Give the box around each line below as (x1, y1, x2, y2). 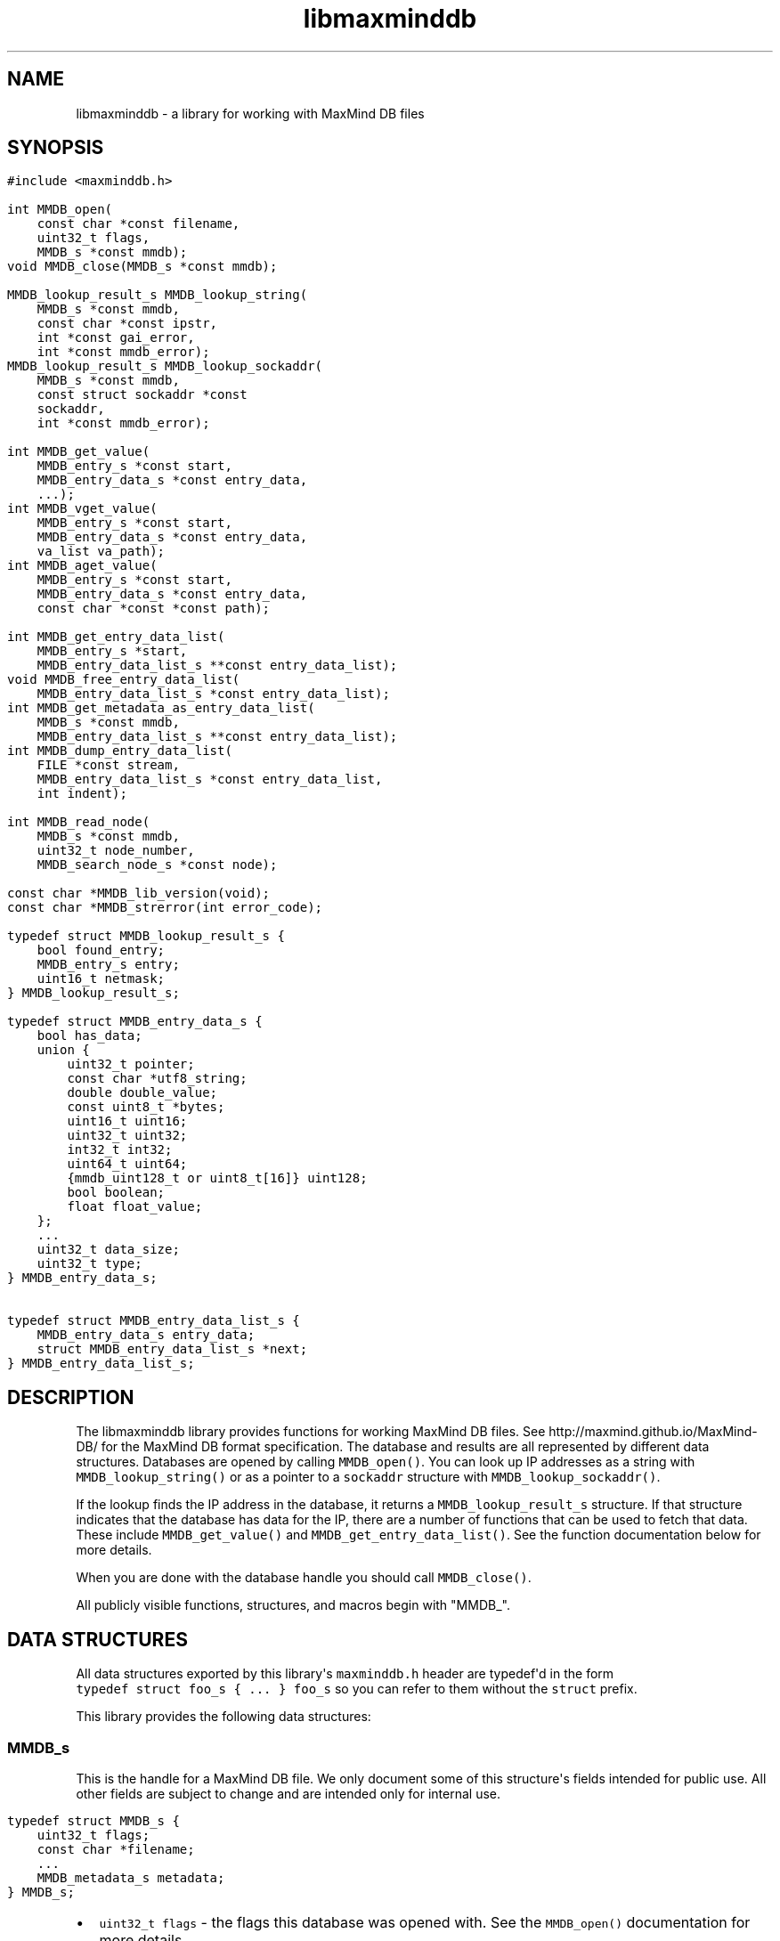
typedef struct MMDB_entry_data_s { (7, 1014, 263, 1029)
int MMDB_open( (7, 202, 113, 217)
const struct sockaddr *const (37, 387, 248, 402)
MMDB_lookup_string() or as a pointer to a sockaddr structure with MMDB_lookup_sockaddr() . (76, 1469, 661, 1485)
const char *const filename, (37, 216, 240, 231)
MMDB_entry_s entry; (37, 957, 180, 972)
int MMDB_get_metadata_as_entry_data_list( (7, 701, 315, 716)
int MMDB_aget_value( (7, 558, 158, 573)
